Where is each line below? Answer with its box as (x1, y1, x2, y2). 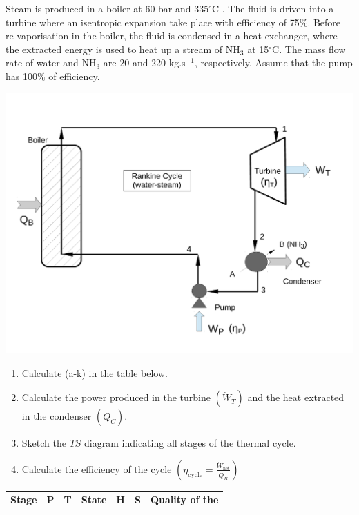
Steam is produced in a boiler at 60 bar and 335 (6, 1, 209, 15)
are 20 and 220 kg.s (103, 55, 186, 70)
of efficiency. (48, 68, 100, 83)
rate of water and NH (6, 55, 97, 70)
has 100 (6, 68, 37, 83)
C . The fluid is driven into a (212, 1, 334, 15)
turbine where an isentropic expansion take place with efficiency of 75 (6, 14, 300, 29)
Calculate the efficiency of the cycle (21, 461, 172, 476)
